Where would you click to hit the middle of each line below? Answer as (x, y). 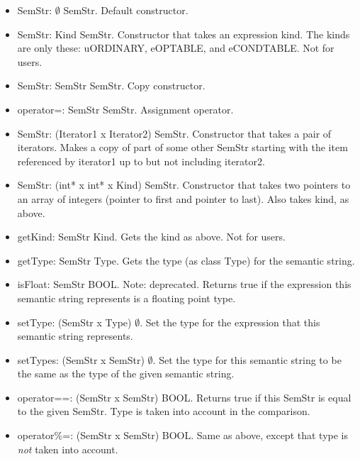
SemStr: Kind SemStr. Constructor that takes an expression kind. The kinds (184, 34)
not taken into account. (68, 449)
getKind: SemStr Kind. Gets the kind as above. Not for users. (151, 237)
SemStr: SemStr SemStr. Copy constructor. (111, 85)
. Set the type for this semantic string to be (247, 359)
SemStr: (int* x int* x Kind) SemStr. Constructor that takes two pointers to (184, 185)
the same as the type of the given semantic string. (126, 374)
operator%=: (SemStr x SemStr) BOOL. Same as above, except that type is (182, 435)
